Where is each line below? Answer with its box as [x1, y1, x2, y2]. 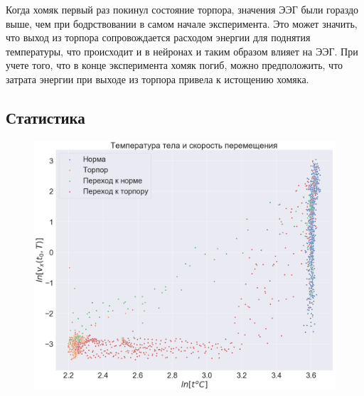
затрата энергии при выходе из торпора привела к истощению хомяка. [6, 71, 309, 86]
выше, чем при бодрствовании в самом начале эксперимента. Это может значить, [6, 16, 358, 31]
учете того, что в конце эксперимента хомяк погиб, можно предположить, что [6, 58, 343, 73]
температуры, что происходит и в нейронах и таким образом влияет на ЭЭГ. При [6, 43, 358, 58]
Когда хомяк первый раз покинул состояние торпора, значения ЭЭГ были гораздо [6, 2, 359, 16]
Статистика [6, 106, 85, 128]
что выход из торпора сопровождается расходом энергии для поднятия [6, 30, 311, 45]
